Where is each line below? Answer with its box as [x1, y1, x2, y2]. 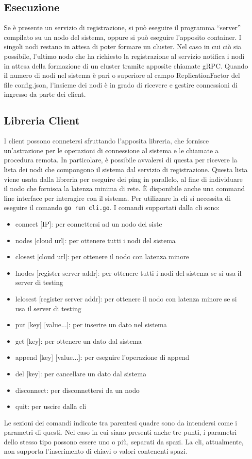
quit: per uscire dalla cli [15, 401, 86, 411]
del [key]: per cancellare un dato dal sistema [15, 368, 147, 378]
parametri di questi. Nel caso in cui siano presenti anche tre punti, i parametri [4, 427, 237, 437]
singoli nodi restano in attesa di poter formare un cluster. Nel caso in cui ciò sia [4, 41, 242, 52]
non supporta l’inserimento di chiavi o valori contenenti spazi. [4, 446, 187, 456]
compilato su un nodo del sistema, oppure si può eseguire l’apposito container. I [4, 32, 242, 42]
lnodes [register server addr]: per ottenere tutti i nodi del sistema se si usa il [15, 267, 242, 278]
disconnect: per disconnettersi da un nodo [15, 385, 140, 395]
